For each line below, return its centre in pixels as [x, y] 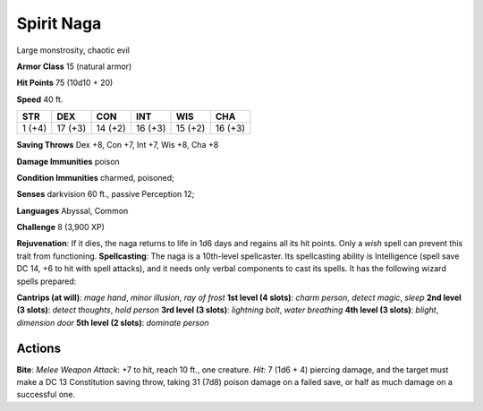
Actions [39, 348]
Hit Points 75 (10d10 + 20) [65, 83]
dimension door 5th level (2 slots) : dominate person [113, 322]
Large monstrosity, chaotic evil [73, 50]
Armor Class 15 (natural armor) [74, 66]
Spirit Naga [59, 23]
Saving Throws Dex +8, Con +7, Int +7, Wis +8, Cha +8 [118, 145]
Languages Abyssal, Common [72, 210]
